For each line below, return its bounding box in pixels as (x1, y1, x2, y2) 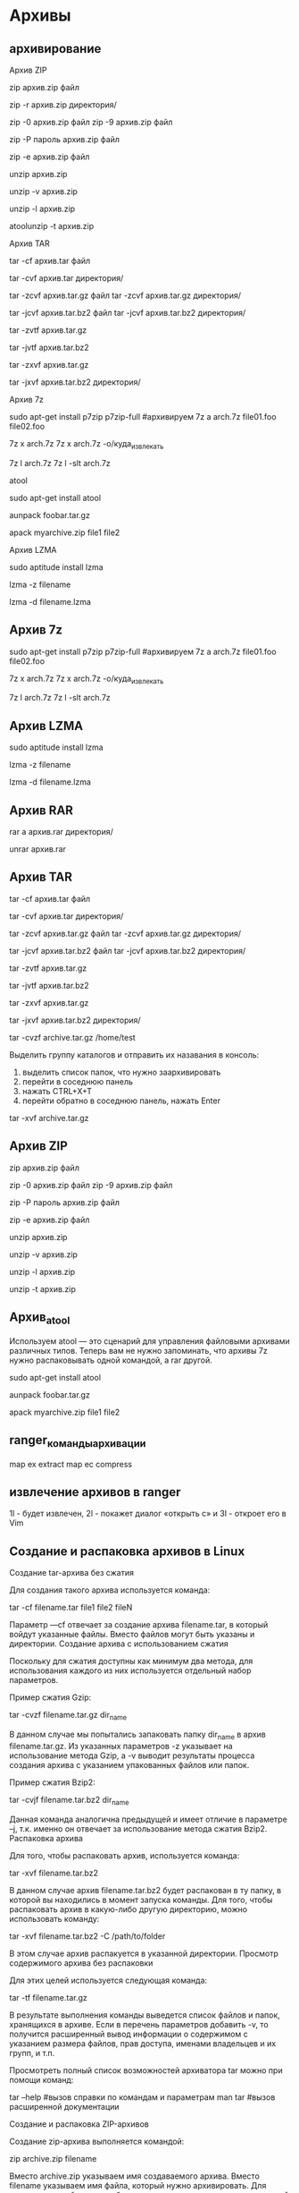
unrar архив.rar (9, 844, 67, 854)
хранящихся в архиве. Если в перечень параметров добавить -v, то (9, 2019, 270, 2029)
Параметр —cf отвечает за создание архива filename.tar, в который (9, 1619, 269, 1630)
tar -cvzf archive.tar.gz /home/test (9, 1032, 136, 1042)
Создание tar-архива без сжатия (9, 1568, 135, 1578)
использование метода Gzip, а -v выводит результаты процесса (9, 1750, 255, 1761)
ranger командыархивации (9, 1432, 146, 1450)
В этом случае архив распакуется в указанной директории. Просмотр (9, 1948, 278, 1959)
